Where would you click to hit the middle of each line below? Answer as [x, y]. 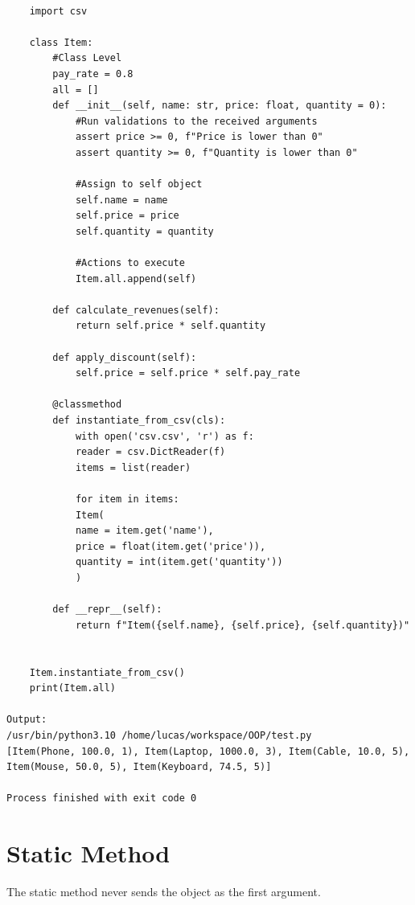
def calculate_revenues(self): [136, 310]
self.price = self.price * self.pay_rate [188, 373]
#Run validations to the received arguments [196, 121]
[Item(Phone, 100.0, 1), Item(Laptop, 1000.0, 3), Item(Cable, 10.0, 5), [208, 751]
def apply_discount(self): [125, 357]
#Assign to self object [139, 184]
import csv [58, 11]
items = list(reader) [133, 467]
